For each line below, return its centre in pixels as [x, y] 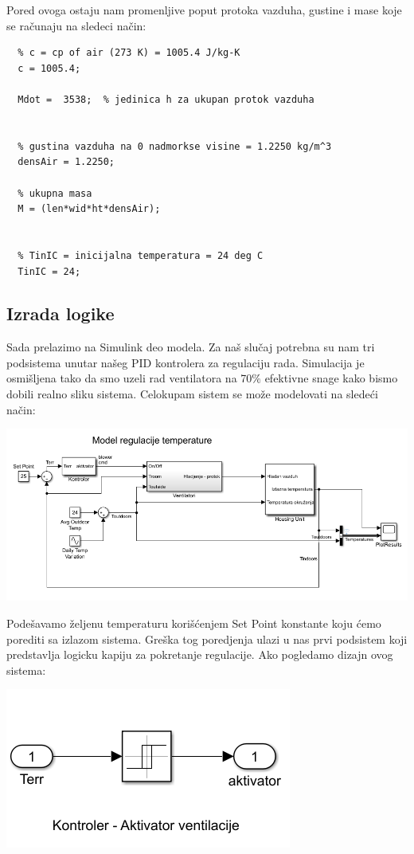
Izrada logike [61, 313]
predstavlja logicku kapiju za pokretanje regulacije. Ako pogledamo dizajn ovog [200, 654]
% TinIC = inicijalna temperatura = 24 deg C [141, 255]
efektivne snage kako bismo [331, 378]
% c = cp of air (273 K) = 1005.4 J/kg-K [129, 53]
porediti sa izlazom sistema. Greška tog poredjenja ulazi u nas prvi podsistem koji [207, 639]
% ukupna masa [55, 193]
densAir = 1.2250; [66, 162]
